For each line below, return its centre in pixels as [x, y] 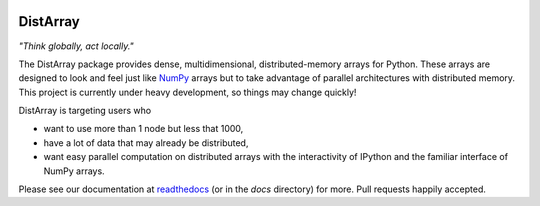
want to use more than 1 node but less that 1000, [143, 129]
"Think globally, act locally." [76, 46]
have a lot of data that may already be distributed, [146, 142]
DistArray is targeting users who [85, 111]
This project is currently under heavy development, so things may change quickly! [187, 92]
